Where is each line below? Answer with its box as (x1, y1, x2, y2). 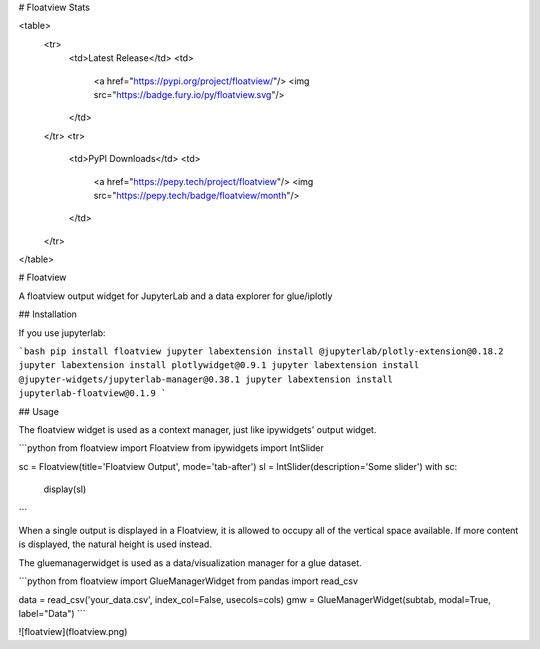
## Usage (18, 405, 60, 417)
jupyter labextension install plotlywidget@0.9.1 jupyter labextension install (18, 360, 420, 371)
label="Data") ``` (18, 607, 86, 619)
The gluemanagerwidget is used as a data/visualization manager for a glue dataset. (18, 556, 362, 569)
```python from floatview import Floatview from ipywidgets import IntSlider (18, 442, 324, 454)
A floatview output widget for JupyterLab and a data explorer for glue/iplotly (18, 290, 333, 302)
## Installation (18, 308, 77, 320)
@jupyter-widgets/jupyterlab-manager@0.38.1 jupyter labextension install (18, 373, 394, 385)
